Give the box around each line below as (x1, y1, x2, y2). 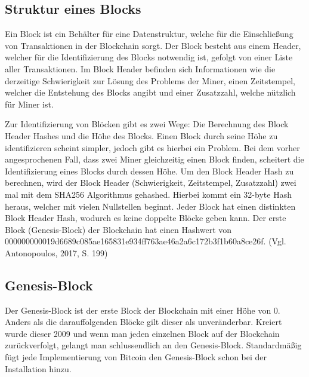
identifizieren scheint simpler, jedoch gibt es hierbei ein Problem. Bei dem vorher (5, 141, 300, 154)
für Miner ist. (5, 97, 54, 110)
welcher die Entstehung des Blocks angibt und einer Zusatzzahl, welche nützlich (5, 86, 296, 99)
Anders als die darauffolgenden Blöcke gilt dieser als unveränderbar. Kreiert (5, 315, 282, 328)
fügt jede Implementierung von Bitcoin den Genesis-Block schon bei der (5, 351, 267, 363)
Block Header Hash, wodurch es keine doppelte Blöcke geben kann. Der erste (5, 212, 286, 224)
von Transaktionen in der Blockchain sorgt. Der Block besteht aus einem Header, (5, 39, 301, 51)
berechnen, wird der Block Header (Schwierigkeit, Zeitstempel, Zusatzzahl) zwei (5, 176, 296, 189)
